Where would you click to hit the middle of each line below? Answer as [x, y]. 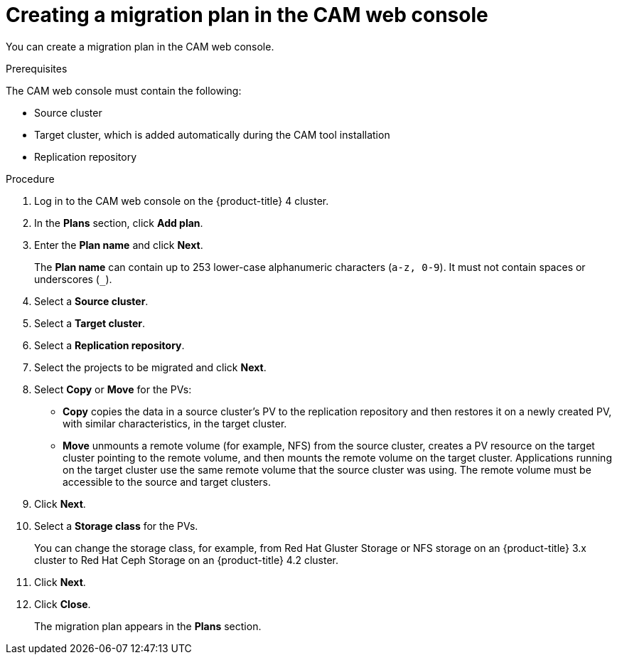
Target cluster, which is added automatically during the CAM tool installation [212, 134]
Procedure [30, 179]
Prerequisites [37, 68]
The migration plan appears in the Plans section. [148, 626]
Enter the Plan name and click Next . [119, 245]
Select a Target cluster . [90, 323]
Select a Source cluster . [91, 301]
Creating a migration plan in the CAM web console [247, 15]
